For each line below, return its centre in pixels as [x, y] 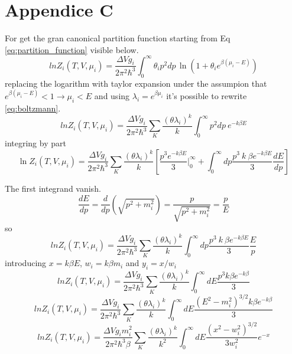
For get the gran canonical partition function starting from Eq [118, 38]
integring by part [35, 143]
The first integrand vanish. [53, 188]
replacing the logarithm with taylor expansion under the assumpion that [136, 83]
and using [112, 95]
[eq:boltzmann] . [33, 108]
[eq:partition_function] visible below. [72, 49]
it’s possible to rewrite [207, 95]
